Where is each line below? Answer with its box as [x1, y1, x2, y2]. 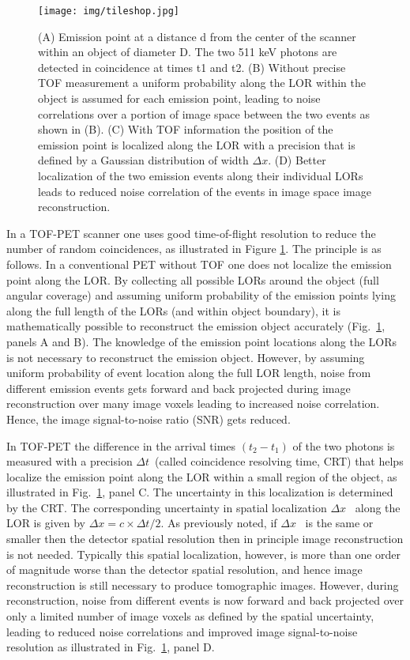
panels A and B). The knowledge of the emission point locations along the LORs [6, 333, 397, 349]
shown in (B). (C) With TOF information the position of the [38, 121, 333, 138]
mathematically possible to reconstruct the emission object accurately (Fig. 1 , [6, 318, 386, 334]
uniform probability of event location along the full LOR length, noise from [6, 364, 371, 381]
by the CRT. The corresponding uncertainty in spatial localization [6, 499, 327, 515]
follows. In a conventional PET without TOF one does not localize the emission [6, 255, 392, 272]
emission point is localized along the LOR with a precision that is [38, 136, 355, 153]
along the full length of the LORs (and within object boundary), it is [6, 302, 340, 319]
